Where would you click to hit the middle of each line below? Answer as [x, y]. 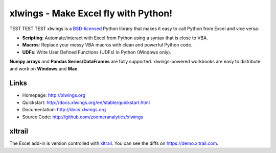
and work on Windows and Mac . [44, 68]
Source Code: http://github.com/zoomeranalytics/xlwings [83, 117]
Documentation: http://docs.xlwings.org [64, 110]
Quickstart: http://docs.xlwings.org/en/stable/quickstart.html [86, 103]
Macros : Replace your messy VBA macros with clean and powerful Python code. [107, 45]
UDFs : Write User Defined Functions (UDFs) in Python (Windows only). [97, 52]
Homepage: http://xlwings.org [54, 95]
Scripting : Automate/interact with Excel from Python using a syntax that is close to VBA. [115, 38]
